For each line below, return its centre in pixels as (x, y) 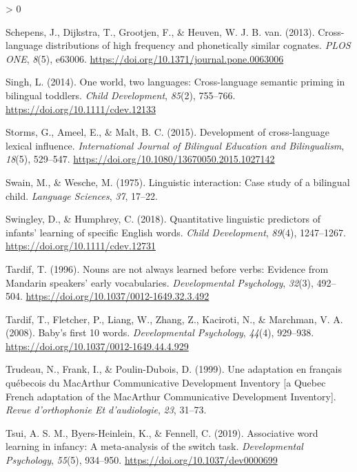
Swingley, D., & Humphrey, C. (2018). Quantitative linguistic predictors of (163, 219)
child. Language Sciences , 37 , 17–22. (82, 195)
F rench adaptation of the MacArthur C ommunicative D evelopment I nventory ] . (171, 396)
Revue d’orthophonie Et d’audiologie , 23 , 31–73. (106, 410)
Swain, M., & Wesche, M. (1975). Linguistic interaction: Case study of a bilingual (178, 182)
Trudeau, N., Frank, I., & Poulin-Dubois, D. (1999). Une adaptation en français (174, 369)
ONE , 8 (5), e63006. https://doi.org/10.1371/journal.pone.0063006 (145, 58)
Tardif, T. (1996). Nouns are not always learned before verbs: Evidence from (167, 268)
